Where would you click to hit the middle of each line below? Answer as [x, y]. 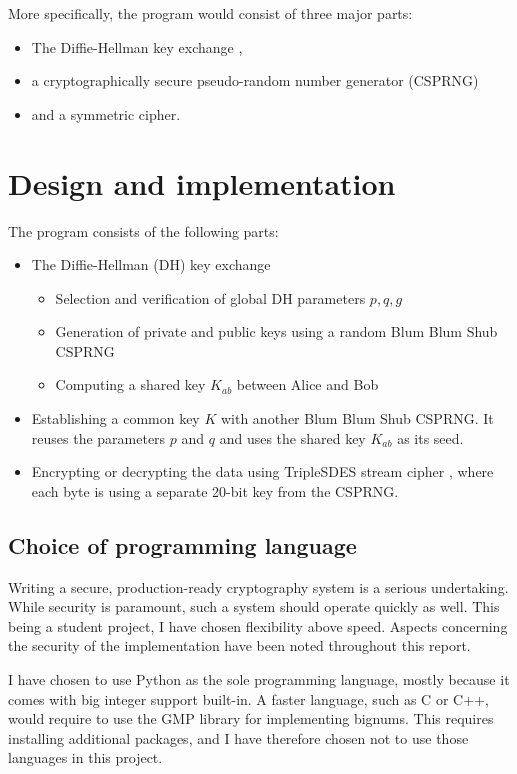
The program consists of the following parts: [143, 230]
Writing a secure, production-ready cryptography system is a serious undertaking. [258, 586]
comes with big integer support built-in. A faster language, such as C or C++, [248, 698]
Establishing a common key [115, 418]
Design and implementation [202, 182]
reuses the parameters [98, 437]
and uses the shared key [292, 437]
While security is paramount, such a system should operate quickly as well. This [254, 606]
